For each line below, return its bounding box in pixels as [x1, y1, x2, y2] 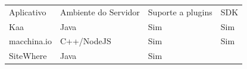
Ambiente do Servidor [60, 5, 140, 18]
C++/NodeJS [60, 35, 111, 47]
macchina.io [9, 35, 52, 47]
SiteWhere [9, 50, 47, 62]
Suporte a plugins [148, 5, 212, 18]
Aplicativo [9, 5, 46, 18]
